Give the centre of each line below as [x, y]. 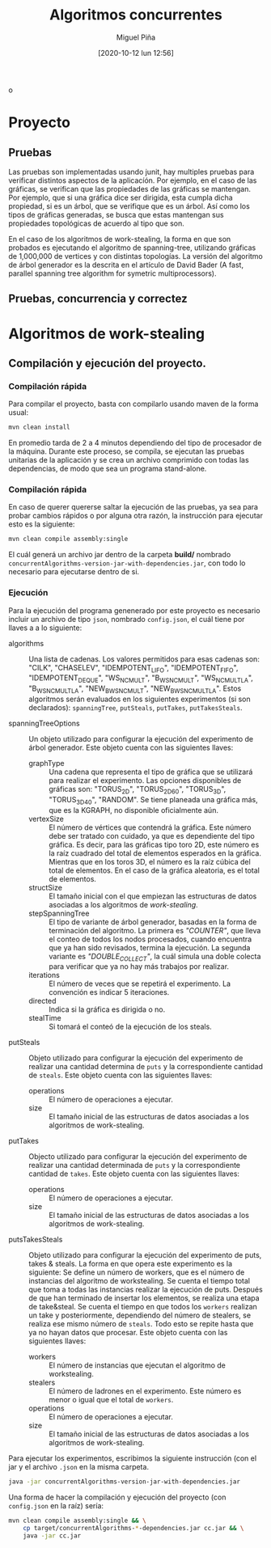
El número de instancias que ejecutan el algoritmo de [138, 1365]
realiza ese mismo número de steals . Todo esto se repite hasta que [141, 1324]
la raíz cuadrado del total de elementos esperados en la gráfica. [155, 853]
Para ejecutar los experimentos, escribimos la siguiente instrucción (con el [133, 1458]
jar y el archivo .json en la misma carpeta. [79, 1467]
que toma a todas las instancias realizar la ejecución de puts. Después [146, 1290]
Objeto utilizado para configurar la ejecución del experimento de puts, [145, 1255]
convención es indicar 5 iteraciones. [109, 992]
